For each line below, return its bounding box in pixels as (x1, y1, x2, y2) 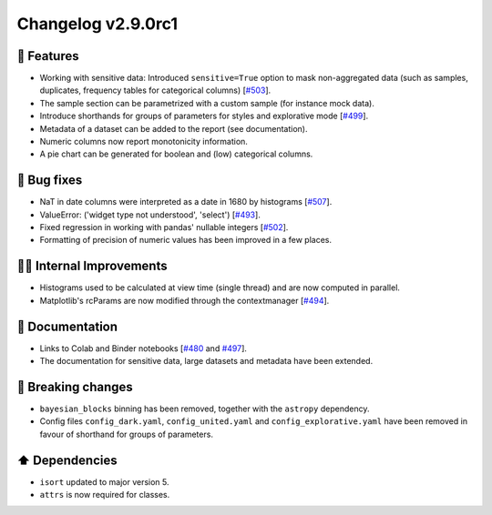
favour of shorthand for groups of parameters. (39, 429, 214, 439)
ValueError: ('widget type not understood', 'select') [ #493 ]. (39, 209, 261, 220)
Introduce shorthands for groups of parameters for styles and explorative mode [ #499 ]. (39, 110, 369, 122)
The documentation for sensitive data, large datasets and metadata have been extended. (39, 356, 374, 367)
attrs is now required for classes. (39, 490, 170, 500)
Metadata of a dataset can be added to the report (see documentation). (39, 123, 308, 134)
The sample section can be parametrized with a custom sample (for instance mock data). (39, 97, 375, 108)
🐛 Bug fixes (16, 173, 83, 188)
